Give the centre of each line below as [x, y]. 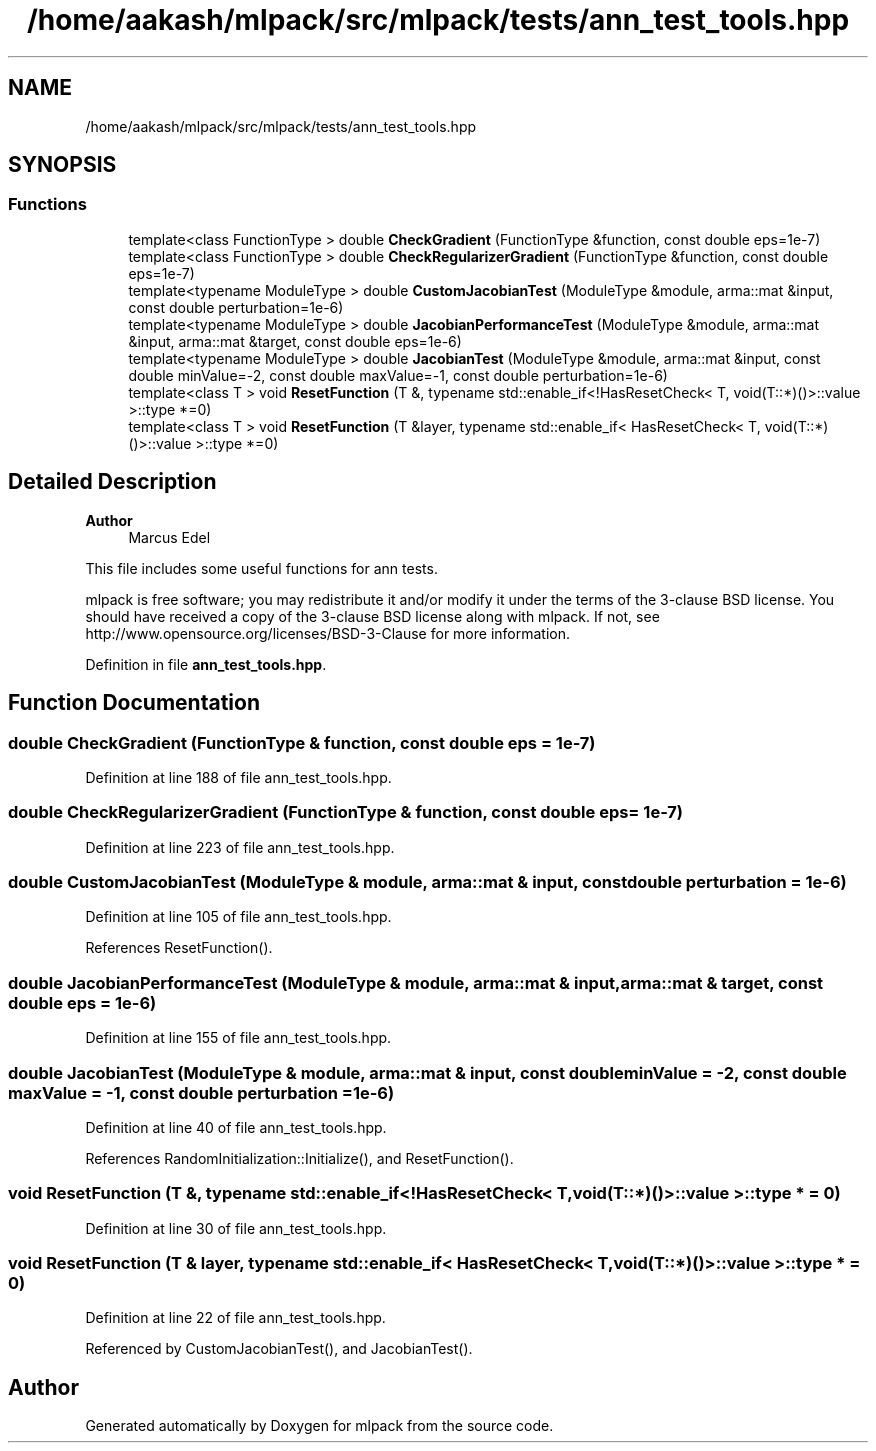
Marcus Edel [169, 537]
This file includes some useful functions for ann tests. [261, 568]
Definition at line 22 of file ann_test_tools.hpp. [235, 1318]
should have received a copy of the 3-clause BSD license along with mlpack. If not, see [372, 616]
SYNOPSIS [62, 165]
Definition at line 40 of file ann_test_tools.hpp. [236, 1127]
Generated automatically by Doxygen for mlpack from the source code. [319, 1426]
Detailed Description [112, 482]
